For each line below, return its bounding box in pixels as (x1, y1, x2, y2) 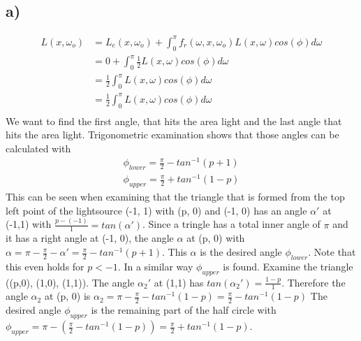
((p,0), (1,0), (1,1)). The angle (6, 275, 135, 289)
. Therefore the (281, 275, 346, 289)
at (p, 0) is (44, 289, 91, 303)
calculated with (6, 140, 71, 155)
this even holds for (6, 259, 84, 273)
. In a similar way (117, 259, 193, 273)
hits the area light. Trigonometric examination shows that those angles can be (6, 127, 339, 142)
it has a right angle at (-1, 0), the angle (6, 231, 174, 245)
